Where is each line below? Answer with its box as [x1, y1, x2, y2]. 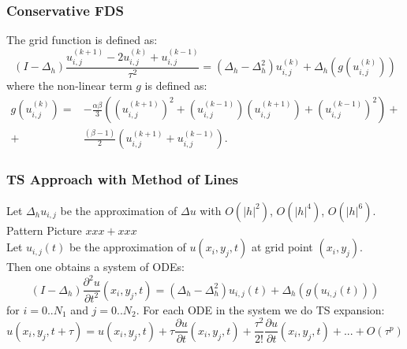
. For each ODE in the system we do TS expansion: [136, 301, 385, 317]
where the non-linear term [6, 77, 133, 94]
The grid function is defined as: [6, 32, 158, 48]
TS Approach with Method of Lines [6, 169, 238, 189]
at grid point [251, 239, 313, 255]
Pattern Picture [6, 221, 82, 238]
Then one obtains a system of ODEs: [6, 258, 185, 275]
